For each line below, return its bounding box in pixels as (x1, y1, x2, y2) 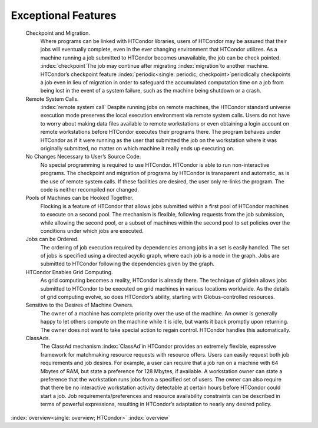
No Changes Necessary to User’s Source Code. (25, 153, 141, 160)
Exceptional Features (11, 9, 117, 22)
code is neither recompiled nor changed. (40, 186, 140, 193)
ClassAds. (25, 335, 50, 341)
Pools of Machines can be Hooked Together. (25, 195, 134, 202)
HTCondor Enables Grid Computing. (25, 268, 113, 275)
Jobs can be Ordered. (25, 236, 79, 243)
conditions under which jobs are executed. (40, 227, 144, 234)
